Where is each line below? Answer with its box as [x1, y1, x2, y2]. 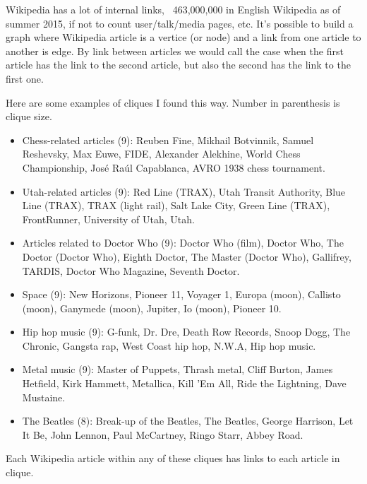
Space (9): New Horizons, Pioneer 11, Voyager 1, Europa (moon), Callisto [22, 287, 341, 302]
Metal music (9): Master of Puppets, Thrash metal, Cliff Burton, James [22, 362, 333, 377]
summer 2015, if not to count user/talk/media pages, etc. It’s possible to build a [6, 16, 354, 30]
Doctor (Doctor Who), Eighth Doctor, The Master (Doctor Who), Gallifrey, [22, 249, 351, 264]
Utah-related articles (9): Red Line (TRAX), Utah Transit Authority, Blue [22, 184, 346, 199]
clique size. [6, 109, 52, 124]
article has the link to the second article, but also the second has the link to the [6, 57, 351, 72]
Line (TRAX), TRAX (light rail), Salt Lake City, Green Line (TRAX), [22, 198, 330, 213]
